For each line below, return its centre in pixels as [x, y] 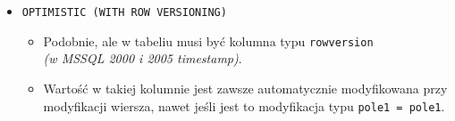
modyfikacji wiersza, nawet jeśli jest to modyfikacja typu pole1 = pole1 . [244, 105]
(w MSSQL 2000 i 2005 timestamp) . [143, 58]
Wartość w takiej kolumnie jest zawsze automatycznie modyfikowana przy [245, 88]
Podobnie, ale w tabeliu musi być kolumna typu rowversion [208, 40]
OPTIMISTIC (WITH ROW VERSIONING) [124, 12]
